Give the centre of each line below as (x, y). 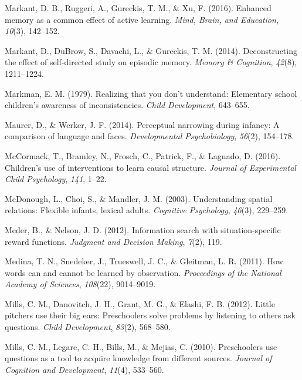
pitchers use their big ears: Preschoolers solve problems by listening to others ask (150, 315)
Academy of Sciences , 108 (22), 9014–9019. (80, 284)
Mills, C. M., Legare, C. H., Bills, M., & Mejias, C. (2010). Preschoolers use (141, 346)
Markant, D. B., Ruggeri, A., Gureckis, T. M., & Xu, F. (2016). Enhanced (138, 8)
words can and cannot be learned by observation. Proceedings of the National (143, 272)
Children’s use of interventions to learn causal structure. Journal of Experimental (150, 167)
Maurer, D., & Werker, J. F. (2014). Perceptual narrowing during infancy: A (142, 124)
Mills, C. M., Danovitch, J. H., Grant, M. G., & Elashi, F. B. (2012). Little (140, 303)
